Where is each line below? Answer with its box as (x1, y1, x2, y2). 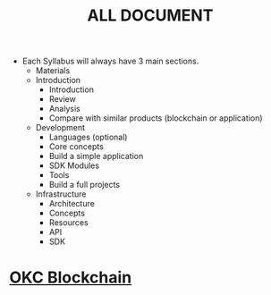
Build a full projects (48, 180, 121, 190)
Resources (48, 217, 89, 228)
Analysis (48, 104, 80, 114)
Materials (35, 65, 71, 76)
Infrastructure (35, 189, 87, 199)
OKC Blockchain (9, 267, 132, 288)
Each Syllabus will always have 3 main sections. (21, 55, 199, 67)
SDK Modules (48, 160, 100, 171)
